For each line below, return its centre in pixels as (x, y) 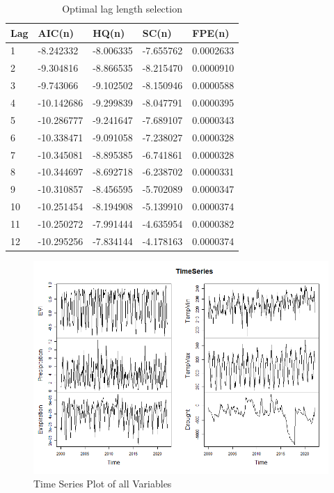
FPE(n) (211, 32)
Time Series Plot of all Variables (103, 484)
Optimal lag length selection (122, 8)
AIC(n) (56, 32)
